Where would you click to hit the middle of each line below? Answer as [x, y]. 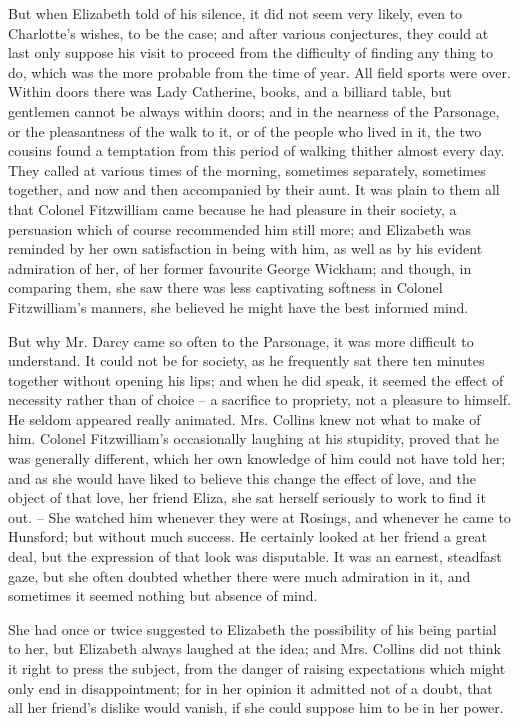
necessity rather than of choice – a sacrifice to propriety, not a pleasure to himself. [260, 399]
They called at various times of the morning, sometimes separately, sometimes [247, 169]
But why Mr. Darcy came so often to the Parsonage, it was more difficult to [241, 340]
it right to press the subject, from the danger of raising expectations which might [257, 668]
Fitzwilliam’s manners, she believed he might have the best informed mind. [238, 306]
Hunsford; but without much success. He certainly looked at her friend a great [247, 536]
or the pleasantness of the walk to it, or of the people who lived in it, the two [245, 130]
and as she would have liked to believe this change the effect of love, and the [242, 477]
